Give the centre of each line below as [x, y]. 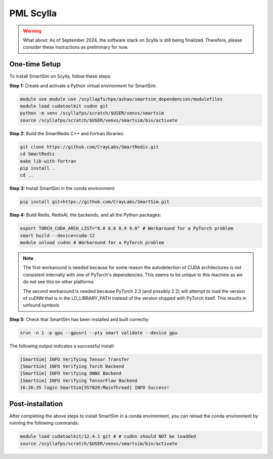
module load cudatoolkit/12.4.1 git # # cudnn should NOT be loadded [108, 436]
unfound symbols [41, 305]
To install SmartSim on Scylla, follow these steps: [60, 76]
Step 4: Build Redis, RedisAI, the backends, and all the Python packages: [85, 215]
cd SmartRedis [37, 154]
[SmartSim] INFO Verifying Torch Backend [72, 367]
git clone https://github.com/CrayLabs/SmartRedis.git [89, 147]
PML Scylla [33, 13]
